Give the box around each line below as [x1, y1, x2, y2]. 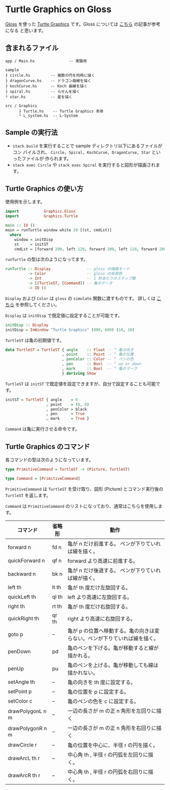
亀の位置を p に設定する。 [67, 688, 130, 695]
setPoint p [8, 688, 32, 695]
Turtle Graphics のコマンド [5, 442, 90, 451]
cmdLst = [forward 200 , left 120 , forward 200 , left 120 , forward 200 [14, 247, 166, 252]
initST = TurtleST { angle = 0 [5, 397, 78, 402]
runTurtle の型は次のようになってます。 [5, 256, 89, 262]
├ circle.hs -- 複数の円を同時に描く [5, 73, 95, 78]
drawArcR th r [8, 772, 40, 779]
